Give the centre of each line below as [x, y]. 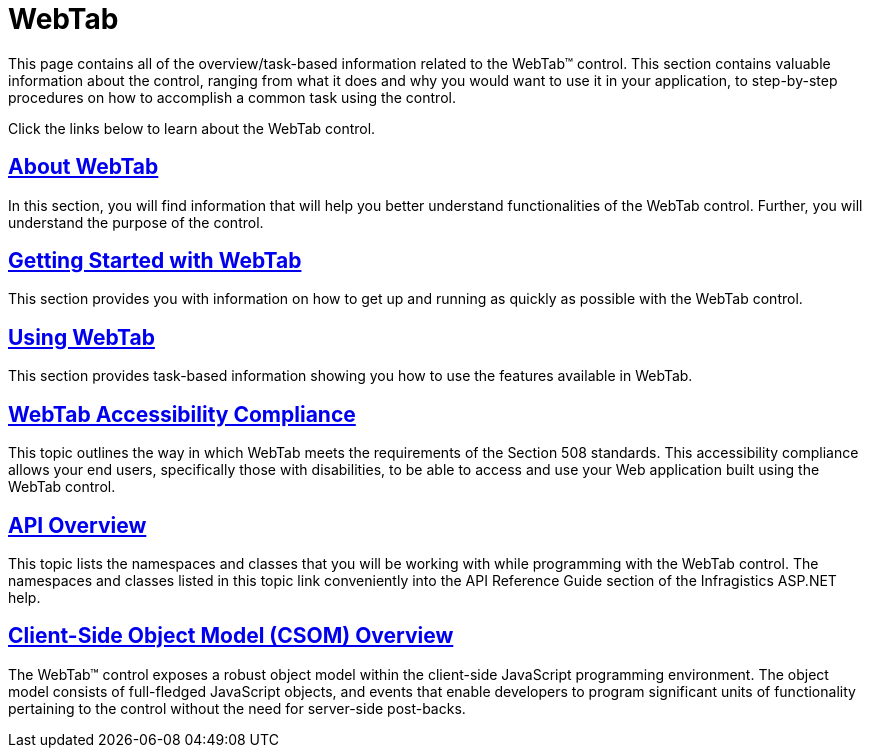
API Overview [77, 525]
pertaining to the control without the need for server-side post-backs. [237, 708]
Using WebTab [81, 337]
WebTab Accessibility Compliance [182, 414]
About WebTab [83, 167]
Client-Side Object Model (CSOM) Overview [231, 636]
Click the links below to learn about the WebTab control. [192, 128]
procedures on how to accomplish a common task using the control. [232, 97]
